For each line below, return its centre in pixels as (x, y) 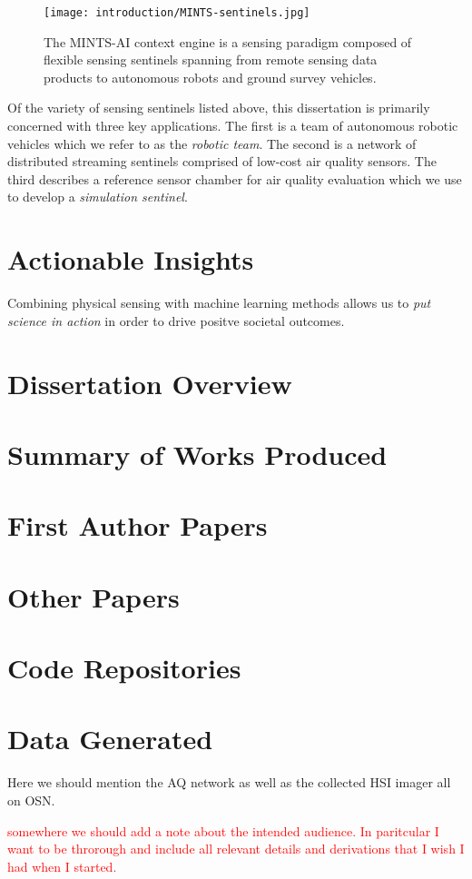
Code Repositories (124, 667)
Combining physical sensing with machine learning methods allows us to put (219, 303)
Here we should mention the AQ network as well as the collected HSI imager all (229, 782)
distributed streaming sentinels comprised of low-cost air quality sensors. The (222, 161)
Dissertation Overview (150, 383)
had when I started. (62, 866)
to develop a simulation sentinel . (98, 197)
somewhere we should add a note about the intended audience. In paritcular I (223, 830)
